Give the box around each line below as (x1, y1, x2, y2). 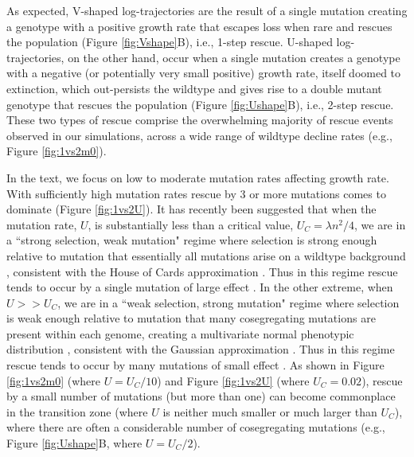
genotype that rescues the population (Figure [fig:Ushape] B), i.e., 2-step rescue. (6, 96, 394, 112)
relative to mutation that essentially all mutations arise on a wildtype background (6, 247, 406, 264)
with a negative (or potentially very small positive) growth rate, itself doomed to (6, 64, 401, 81)
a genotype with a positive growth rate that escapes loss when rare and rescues (6, 18, 393, 34)
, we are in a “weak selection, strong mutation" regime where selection (57, 294, 400, 311)
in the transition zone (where (6, 403, 148, 420)
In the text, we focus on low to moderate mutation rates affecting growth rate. (6, 169, 389, 186)
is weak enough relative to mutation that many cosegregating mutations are (6, 310, 376, 326)
